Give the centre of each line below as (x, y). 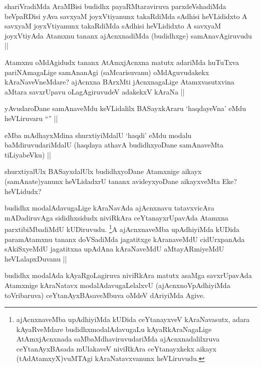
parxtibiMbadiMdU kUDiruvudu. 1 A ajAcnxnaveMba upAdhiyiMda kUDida (122, 228)
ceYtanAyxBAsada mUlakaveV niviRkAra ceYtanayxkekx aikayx (116, 348)
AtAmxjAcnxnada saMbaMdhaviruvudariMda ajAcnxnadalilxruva (118, 339)
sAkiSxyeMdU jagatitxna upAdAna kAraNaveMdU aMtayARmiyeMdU (114, 249)
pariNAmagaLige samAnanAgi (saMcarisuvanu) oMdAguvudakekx (107, 72)
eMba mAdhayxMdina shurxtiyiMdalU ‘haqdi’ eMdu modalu (98, 135)
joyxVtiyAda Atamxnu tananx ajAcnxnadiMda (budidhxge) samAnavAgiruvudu (128, 35)
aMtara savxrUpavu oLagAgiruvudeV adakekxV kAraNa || (95, 91)
